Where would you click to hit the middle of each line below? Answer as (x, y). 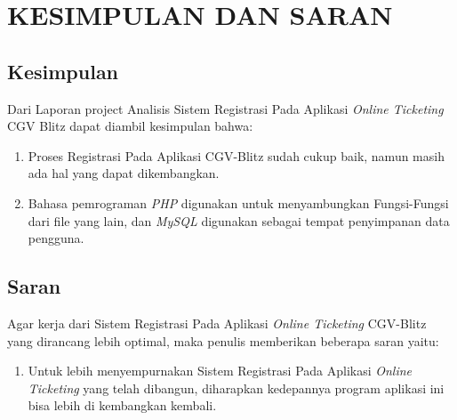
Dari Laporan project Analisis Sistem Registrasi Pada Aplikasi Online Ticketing (225, 108)
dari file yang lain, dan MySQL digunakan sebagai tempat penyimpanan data (239, 220)
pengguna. (56, 238)
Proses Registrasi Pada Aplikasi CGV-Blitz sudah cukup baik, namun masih (236, 155)
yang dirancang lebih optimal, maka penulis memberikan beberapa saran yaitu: (223, 340)
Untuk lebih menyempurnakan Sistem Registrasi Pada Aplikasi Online (220, 371)
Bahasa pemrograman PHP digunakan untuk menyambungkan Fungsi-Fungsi (238, 202)
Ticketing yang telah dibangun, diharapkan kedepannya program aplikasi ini (236, 388)
